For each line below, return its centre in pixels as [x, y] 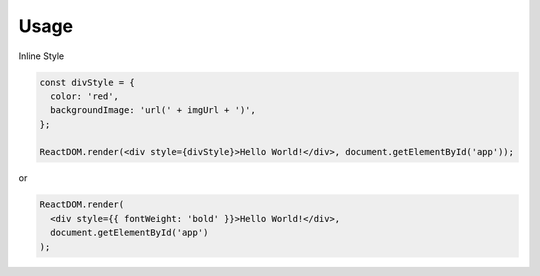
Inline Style [41, 56]
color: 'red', [85, 96]
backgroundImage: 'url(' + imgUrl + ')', [153, 110]
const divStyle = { [87, 82]
